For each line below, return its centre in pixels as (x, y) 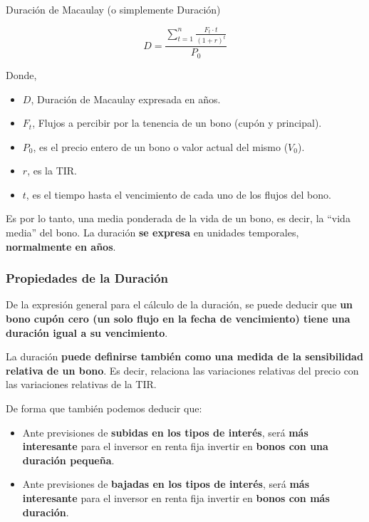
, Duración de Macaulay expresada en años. (126, 99)
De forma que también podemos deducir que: (104, 408)
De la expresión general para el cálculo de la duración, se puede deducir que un (180, 304)
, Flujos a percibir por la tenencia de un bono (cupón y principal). (177, 123)
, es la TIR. (52, 171)
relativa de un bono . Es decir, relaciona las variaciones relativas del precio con (182, 370)
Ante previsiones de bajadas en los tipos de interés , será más (166, 484)
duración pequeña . (68, 460)
